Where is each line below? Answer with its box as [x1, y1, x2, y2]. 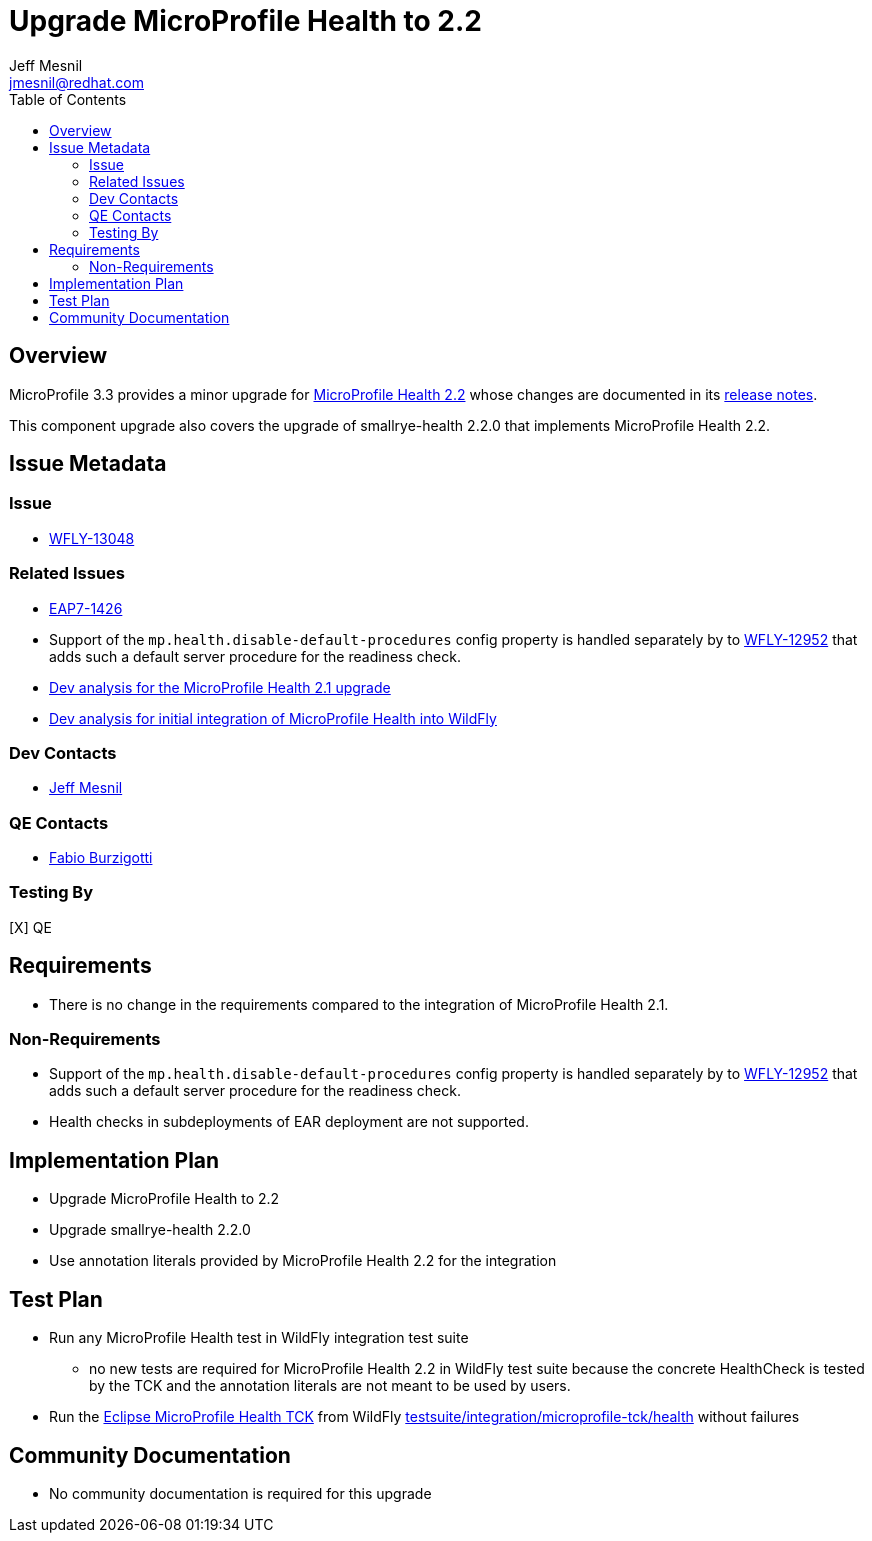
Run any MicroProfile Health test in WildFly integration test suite [49, 1329, 469, 1347]
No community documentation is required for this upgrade [49, 1484, 432, 1502]
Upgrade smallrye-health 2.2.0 [49, 1221, 251, 1239]
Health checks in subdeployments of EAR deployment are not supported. [49, 1113, 529, 1131]
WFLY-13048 [49, 529, 135, 547]
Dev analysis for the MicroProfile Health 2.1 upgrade [49, 678, 391, 696]
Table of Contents [9, 90, 127, 108]
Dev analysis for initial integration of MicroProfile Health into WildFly [49, 709, 497, 727]
